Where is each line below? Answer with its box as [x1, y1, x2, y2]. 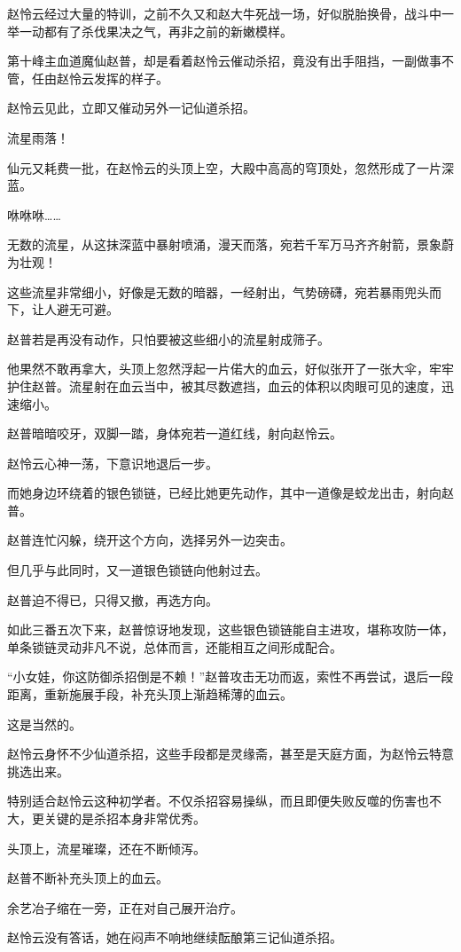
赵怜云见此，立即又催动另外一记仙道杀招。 [7, 98, 255, 117]
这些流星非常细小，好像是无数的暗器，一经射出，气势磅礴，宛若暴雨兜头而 [7, 282, 441, 301]
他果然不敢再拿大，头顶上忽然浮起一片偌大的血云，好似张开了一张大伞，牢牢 [7, 359, 454, 378]
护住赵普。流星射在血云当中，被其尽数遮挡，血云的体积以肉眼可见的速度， [7, 376, 441, 395]
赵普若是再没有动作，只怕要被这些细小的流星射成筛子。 [7, 329, 330, 348]
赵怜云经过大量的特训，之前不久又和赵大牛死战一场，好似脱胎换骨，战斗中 [7, 4, 441, 22]
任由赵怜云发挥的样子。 [31, 68, 168, 87]
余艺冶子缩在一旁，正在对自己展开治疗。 [7, 898, 243, 917]
